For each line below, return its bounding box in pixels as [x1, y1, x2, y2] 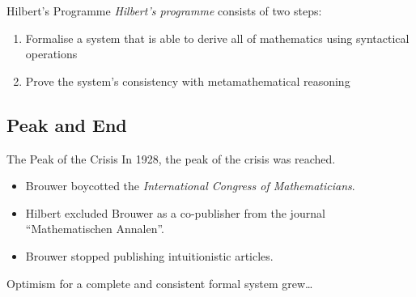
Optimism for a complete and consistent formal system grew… [6, 274, 313, 291]
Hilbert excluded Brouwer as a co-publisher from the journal [25, 204, 325, 221]
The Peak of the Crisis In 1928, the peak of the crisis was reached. [6, 150, 336, 167]
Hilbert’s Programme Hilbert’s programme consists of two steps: [6, 2, 322, 19]
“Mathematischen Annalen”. [25, 220, 164, 237]
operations [25, 45, 78, 62]
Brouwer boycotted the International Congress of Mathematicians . [25, 177, 355, 194]
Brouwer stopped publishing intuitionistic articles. [25, 247, 274, 264]
